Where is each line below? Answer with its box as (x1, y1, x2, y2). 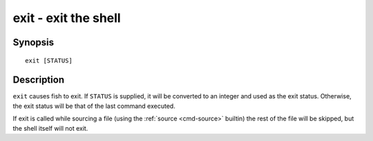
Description (12, 74, 65, 86)
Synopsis (12, 36, 55, 48)
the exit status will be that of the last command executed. (12, 102, 175, 110)
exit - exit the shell (12, 10, 121, 25)
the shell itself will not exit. (12, 124, 88, 132)
